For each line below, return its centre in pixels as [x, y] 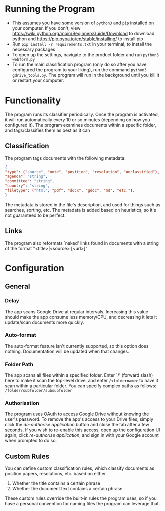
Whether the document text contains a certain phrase [67, 489]
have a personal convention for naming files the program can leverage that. [82, 504]
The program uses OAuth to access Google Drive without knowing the [77, 414]
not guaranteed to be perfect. [35, 215]
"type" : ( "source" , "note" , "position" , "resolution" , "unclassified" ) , [82, 172]
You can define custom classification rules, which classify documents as [80, 468]
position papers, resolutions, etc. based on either [56, 474]
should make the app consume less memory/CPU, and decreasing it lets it [81, 317]
